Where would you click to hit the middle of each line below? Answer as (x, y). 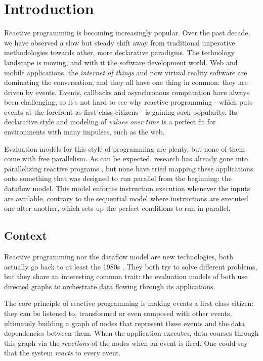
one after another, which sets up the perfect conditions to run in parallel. (117, 208)
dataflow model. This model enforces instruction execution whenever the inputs (127, 188)
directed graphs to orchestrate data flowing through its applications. (110, 286)
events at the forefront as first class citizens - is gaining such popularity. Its (121, 111)
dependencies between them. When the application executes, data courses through (131, 333)
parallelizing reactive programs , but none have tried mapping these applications (129, 168)
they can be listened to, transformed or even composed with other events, (118, 313)
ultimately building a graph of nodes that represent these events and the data (125, 323)
